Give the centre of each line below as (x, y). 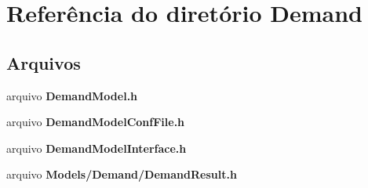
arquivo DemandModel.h (72, 95)
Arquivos (44, 62)
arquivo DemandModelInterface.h (97, 148)
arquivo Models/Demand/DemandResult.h (122, 174)
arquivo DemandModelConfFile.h (96, 122)
